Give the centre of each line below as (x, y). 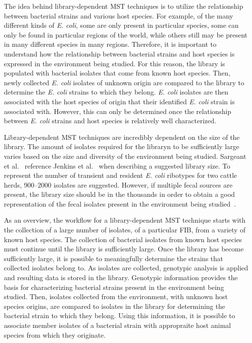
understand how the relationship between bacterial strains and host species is (119, 53)
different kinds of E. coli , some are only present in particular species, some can (121, 25)
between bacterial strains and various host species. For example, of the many (119, 15)
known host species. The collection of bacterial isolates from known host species (123, 239)
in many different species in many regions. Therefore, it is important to (110, 44)
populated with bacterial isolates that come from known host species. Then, (117, 73)
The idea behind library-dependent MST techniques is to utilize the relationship (124, 6)
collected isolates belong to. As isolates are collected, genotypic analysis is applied (126, 268)
